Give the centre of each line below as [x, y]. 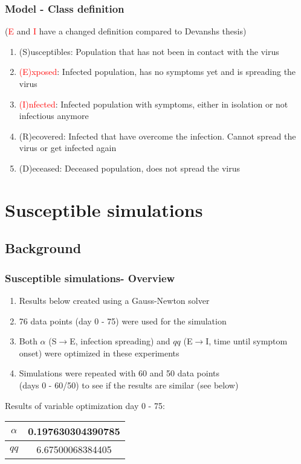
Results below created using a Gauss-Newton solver [114, 300]
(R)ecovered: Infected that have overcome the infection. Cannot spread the [157, 136]
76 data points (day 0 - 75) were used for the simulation [123, 321]
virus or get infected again [68, 148]
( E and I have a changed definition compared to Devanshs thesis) [126, 31]
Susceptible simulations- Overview [90, 278]
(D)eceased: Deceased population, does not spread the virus [130, 168]
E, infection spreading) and [120, 341]
